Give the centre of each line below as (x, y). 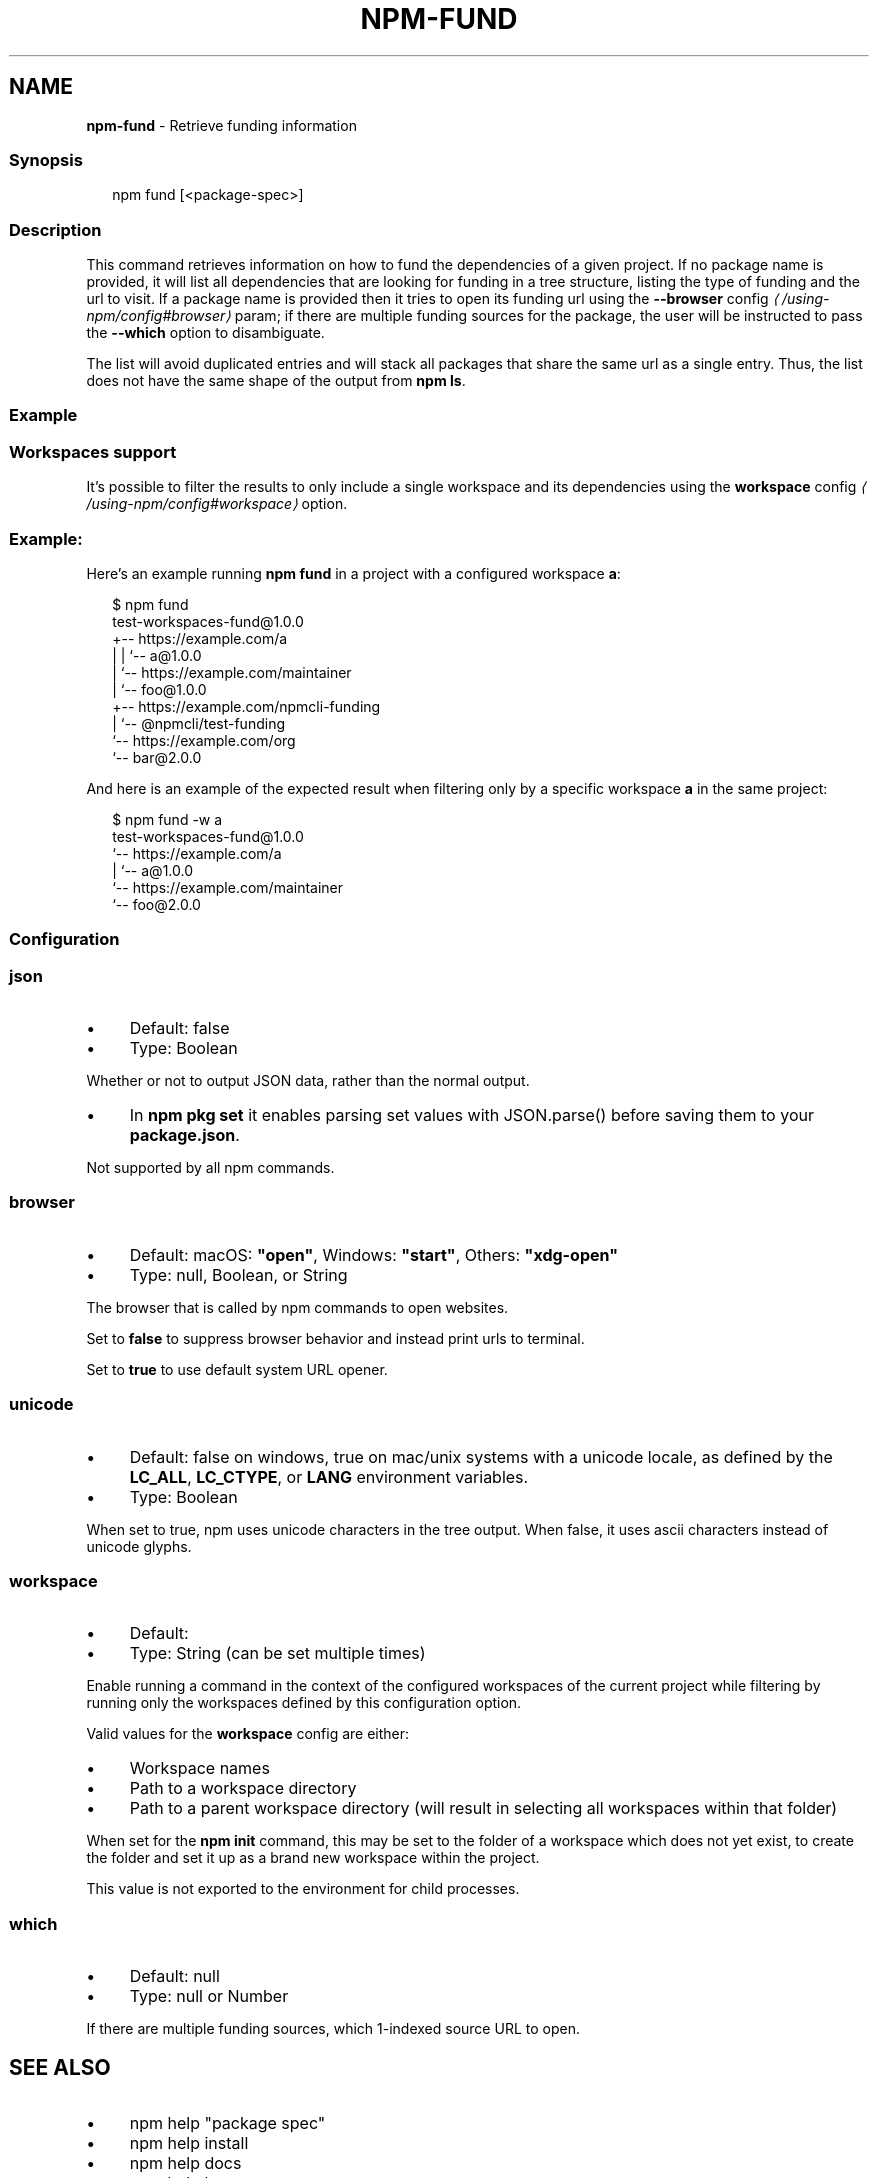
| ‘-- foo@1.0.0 (159, 689)
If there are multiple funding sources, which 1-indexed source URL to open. (333, 2029)
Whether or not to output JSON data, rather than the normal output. (308, 1081)
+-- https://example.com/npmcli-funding (246, 706)
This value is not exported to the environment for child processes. (303, 1889)
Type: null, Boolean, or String (238, 1274)
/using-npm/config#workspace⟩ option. (217, 504)
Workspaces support (93, 451)
